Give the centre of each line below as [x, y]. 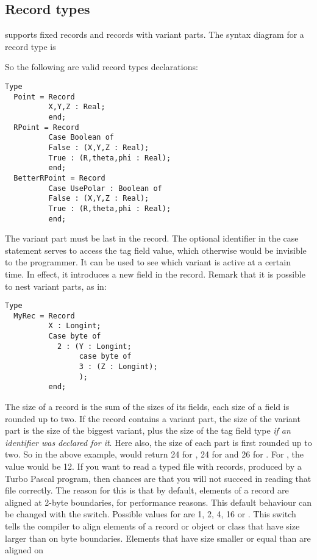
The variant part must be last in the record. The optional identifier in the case [152, 238]
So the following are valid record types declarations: [102, 67]
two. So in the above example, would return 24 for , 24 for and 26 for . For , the [155, 454]
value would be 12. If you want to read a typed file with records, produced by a [153, 466]
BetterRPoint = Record [59, 178]
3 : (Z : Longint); [118, 367]
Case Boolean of [81, 138]
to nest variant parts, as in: [56, 286]
